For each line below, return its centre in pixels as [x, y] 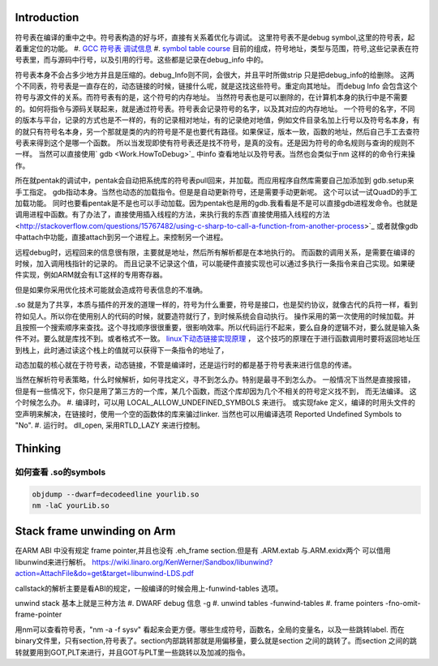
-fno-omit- [403, 604]
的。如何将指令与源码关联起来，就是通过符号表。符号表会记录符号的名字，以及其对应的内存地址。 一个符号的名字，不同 [215, 109]
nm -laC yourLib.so [71, 505]
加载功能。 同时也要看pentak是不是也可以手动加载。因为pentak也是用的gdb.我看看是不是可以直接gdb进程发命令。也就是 [216, 203]
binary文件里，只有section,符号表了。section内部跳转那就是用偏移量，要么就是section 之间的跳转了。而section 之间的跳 [216, 641]
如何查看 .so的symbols [60, 472]
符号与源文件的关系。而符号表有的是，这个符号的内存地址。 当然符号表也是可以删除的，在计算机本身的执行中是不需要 [211, 97]
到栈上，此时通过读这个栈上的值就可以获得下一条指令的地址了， [122, 350]
